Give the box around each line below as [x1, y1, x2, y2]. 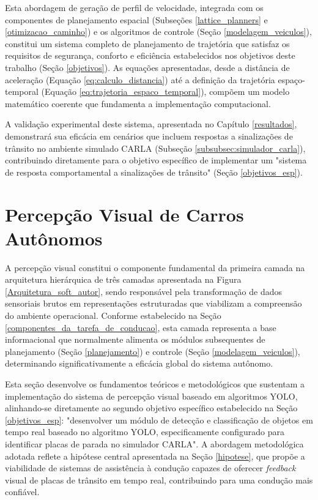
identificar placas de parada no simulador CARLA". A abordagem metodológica [5, 437, 304, 450]
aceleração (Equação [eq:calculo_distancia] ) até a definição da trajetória [5, 73, 275, 86]
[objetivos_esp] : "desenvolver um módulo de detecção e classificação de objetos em [5, 413, 313, 426]
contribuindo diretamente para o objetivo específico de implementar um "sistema [5, 154, 307, 166]
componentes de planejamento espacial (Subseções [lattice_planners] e [5, 13, 268, 26]
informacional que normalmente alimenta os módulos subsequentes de [5, 333, 265, 346]
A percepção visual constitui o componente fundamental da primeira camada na [5, 261, 305, 274]
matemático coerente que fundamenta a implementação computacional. [5, 97, 271, 110]
